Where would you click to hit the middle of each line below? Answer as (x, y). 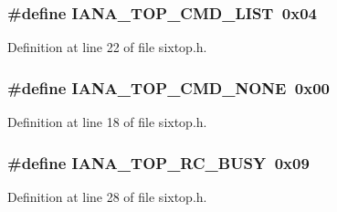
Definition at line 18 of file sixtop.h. (107, 122)
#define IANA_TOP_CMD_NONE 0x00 (168, 87)
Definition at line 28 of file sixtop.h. (107, 196)
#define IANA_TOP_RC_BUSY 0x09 (158, 162)
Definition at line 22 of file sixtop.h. (107, 47)
